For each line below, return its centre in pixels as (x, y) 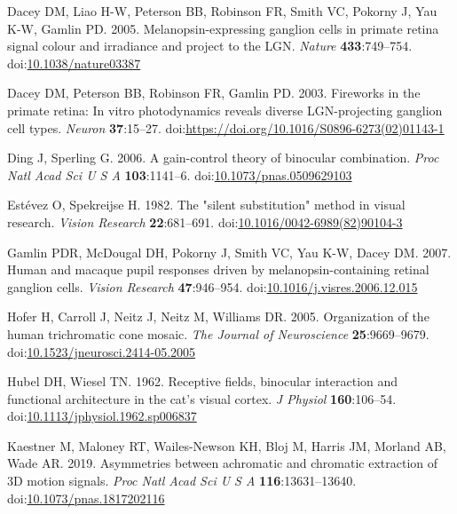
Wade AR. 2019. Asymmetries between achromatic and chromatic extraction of (223, 463)
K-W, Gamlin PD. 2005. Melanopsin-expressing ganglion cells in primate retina (223, 28)
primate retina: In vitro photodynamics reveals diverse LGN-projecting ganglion (225, 110)
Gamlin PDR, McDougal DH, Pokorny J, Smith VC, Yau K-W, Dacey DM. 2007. (229, 252)
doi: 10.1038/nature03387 (74, 63)
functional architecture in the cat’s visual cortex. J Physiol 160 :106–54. (202, 398)
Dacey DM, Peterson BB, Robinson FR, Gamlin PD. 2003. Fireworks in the (214, 93)
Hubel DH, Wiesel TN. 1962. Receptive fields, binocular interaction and (203, 381)
